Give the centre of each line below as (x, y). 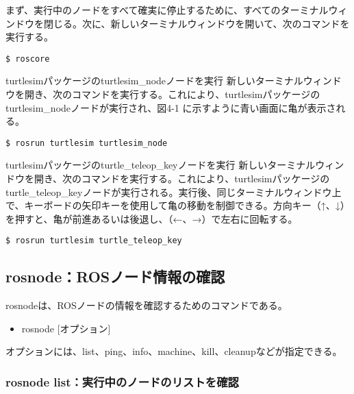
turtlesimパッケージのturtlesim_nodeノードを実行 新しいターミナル (154, 81)
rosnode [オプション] (66, 328)
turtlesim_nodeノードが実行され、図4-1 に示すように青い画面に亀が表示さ (171, 107)
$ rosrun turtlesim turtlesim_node (87, 143)
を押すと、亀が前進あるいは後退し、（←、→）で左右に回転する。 (152, 218)
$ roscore (28, 59)
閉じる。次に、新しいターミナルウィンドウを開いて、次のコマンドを (197, 23)
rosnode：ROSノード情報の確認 (115, 276)
